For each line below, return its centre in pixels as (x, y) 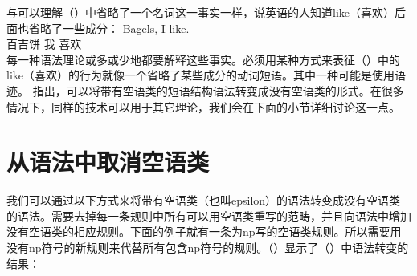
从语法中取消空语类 (108, 162)
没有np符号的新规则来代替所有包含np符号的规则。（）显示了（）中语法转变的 (208, 248)
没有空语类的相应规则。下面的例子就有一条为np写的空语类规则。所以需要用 (204, 231)
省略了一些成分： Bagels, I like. (109, 28)
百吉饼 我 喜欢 (44, 44)
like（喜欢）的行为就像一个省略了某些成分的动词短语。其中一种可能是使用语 (206, 75)
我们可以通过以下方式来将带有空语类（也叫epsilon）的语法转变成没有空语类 (204, 200)
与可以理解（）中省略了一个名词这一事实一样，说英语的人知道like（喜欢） (200, 12)
